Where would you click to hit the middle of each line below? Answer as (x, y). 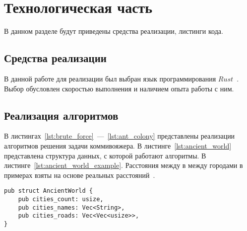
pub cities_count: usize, (61, 199)
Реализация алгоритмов (61, 115)
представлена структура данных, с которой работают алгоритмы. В (105, 155)
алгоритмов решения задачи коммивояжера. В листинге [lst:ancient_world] (118, 145)
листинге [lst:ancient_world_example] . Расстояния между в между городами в (123, 165)
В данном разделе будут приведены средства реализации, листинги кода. (114, 31)
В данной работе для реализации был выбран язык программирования (110, 78)
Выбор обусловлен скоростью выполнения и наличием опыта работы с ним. (119, 88)
